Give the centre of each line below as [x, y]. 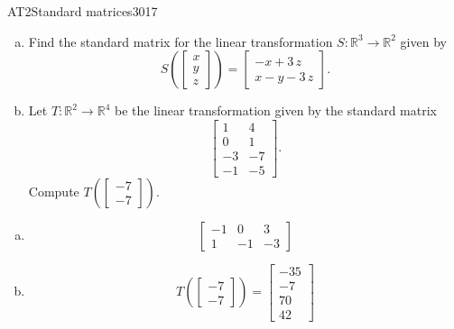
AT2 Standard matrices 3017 [83, 11]
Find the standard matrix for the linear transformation [181, 41]
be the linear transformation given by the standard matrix [275, 110]
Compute [54, 191]
